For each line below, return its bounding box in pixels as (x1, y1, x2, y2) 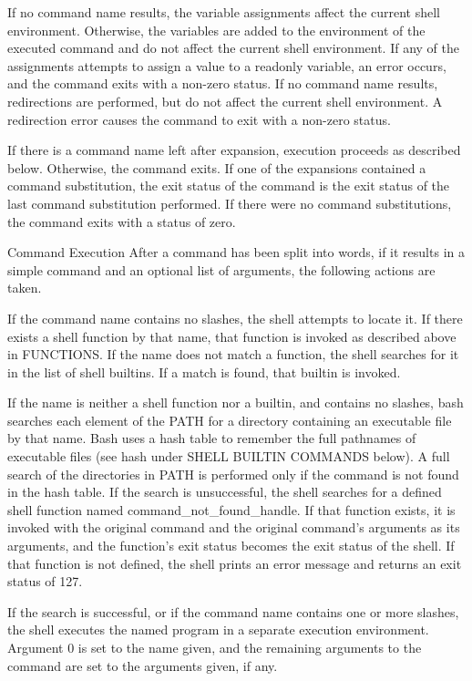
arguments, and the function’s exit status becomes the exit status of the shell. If (7, 536, 455, 555)
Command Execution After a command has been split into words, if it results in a (7, 242, 465, 262)
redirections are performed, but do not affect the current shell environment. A (7, 91, 443, 110)
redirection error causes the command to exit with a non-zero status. (7, 109, 391, 129)
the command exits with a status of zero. (7, 212, 236, 231)
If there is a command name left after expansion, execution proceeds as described (7, 140, 461, 160)
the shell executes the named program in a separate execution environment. (7, 620, 429, 639)
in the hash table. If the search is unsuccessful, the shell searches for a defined (7, 482, 442, 501)
